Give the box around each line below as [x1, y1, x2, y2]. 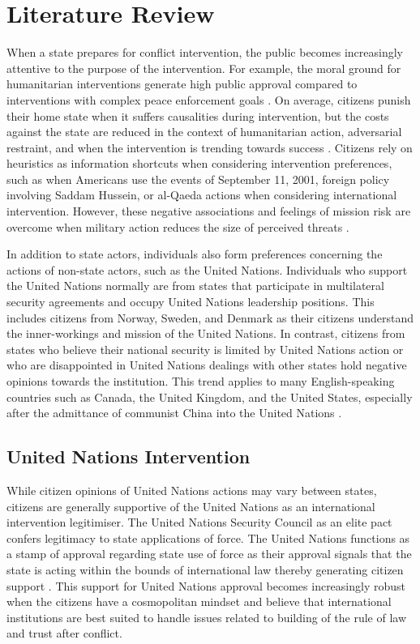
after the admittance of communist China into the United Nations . [6, 404, 342, 421]
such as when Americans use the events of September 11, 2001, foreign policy [6, 170, 390, 187]
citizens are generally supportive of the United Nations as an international [6, 497, 375, 514]
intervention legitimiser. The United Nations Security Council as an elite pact [6, 514, 392, 531]
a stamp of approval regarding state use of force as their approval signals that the [6, 545, 412, 562]
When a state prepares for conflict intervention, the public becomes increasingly [6, 44, 403, 61]
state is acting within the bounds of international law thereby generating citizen [6, 561, 404, 578]
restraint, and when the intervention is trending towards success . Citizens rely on [6, 139, 413, 156]
